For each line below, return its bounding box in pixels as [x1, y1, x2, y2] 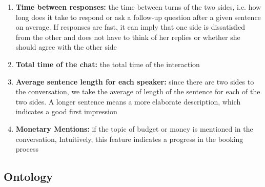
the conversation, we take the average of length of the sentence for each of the [15, 86, 260, 97]
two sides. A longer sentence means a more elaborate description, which [15, 96, 241, 107]
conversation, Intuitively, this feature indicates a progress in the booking [15, 133, 243, 144]
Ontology [4, 169, 53, 184]
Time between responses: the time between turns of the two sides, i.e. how [15, 2, 261, 12]
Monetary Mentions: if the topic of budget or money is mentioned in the [15, 123, 253, 134]
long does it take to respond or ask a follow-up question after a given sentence [15, 11, 261, 22]
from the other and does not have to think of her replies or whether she [15, 31, 240, 42]
